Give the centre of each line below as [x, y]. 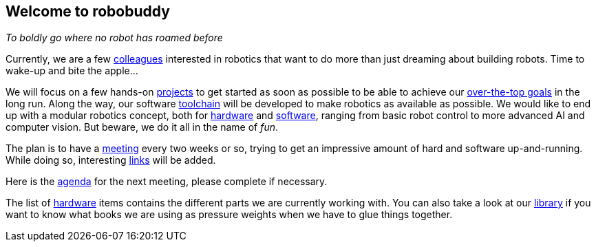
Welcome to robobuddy [88, 11]
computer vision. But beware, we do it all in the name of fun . [142, 127]
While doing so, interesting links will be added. [111, 160]
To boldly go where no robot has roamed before [114, 38]
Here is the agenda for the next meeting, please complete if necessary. [167, 182]
